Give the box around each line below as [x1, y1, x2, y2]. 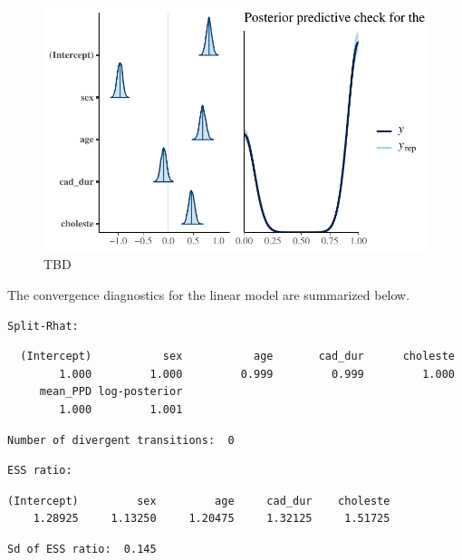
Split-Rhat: [7, 319, 79, 333]
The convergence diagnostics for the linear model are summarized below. [7, 285, 410, 304]
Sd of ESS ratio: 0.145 [7, 542, 157, 555]
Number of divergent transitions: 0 [7, 433, 235, 447]
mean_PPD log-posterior [39, 385, 183, 399]
